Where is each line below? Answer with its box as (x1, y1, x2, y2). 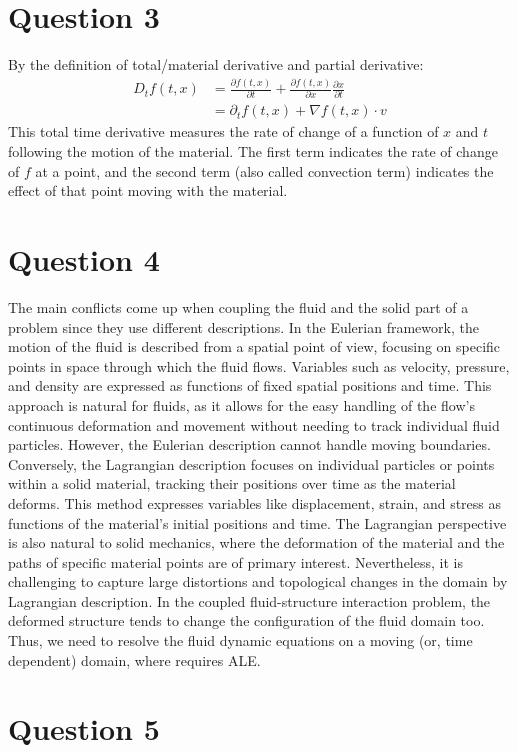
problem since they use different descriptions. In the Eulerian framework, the (8, 316, 479, 337)
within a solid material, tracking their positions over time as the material (8, 473, 456, 494)
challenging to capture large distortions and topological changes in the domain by (8, 571, 508, 592)
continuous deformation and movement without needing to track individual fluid (8, 414, 500, 435)
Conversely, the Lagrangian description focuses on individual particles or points (8, 453, 495, 474)
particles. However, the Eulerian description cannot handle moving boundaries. (8, 434, 491, 455)
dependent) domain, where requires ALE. (8, 649, 261, 670)
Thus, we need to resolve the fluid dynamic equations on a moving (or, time (8, 630, 473, 651)
